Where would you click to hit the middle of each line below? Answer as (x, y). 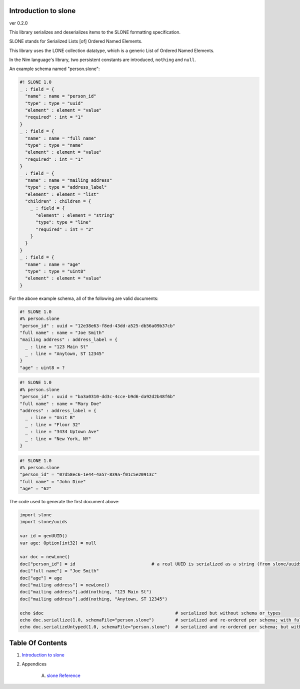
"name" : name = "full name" (61, 138)
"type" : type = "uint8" (55, 271)
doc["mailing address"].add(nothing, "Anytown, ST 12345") (93, 599)
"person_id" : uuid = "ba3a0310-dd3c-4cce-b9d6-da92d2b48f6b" (97, 397)
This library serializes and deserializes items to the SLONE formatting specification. (95, 32)
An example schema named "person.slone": (54, 69)
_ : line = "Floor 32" (53, 425)
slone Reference (64, 675)
